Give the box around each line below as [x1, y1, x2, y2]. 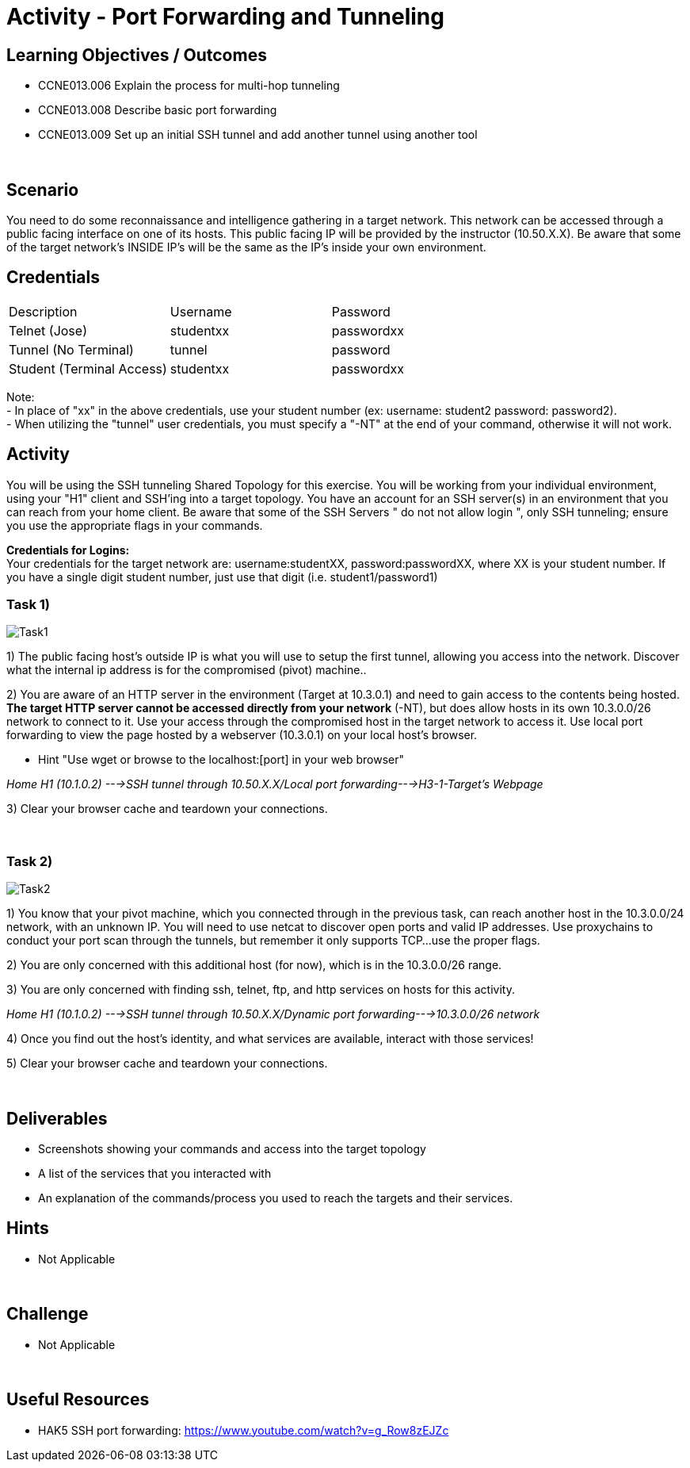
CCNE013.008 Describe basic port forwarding [38, 103, 277, 117]
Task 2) [6, 853, 53, 869]
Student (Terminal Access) [9, 360, 167, 377]
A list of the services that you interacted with [38, 1167, 272, 1181]
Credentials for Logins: [6, 542, 130, 557]
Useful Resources [6, 1389, 150, 1410]
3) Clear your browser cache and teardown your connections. [6, 802, 328, 816]
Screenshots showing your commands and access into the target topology [38, 1142, 426, 1156]
